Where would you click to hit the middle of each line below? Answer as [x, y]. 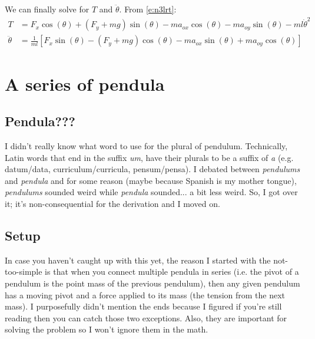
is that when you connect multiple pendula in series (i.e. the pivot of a [172, 271]
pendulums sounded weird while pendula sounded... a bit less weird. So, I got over [151, 192]
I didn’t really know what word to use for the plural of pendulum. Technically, [146, 145]
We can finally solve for [47, 9]
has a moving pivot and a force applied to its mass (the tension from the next [145, 294]
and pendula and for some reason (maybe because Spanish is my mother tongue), [151, 180]
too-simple [24, 271]
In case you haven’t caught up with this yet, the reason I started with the [138, 260]
